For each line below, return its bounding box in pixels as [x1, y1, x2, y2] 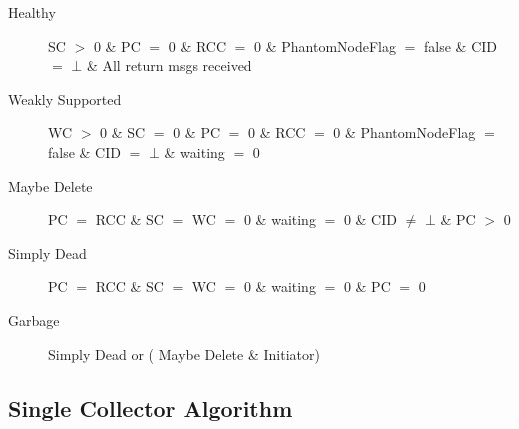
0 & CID [343, 209, 397, 230]
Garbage [8, 309, 60, 330]
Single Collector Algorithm [8, 392, 293, 423]
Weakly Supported [8, 88, 122, 109]
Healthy [8, 2, 56, 22]
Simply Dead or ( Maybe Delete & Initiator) [48, 343, 320, 364]
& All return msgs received [86, 55, 252, 76]
